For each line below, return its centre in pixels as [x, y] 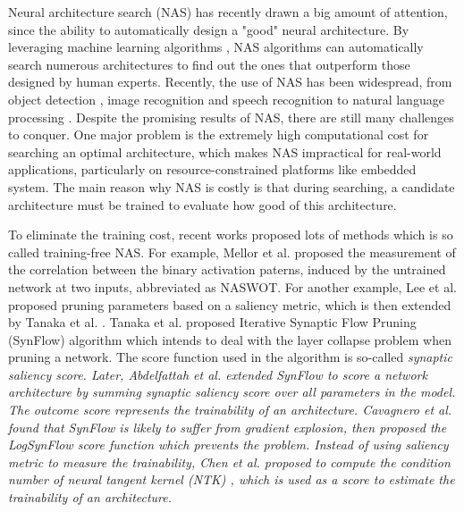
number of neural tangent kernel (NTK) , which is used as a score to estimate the [232, 479]
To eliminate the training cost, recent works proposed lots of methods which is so [231, 235]
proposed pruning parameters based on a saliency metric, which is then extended [230, 304]
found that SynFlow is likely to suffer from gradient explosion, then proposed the [228, 427]
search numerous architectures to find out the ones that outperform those [209, 64]
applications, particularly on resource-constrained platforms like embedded [212, 169]
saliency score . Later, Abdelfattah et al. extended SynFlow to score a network [218, 374]
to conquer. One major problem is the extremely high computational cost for [219, 134]
